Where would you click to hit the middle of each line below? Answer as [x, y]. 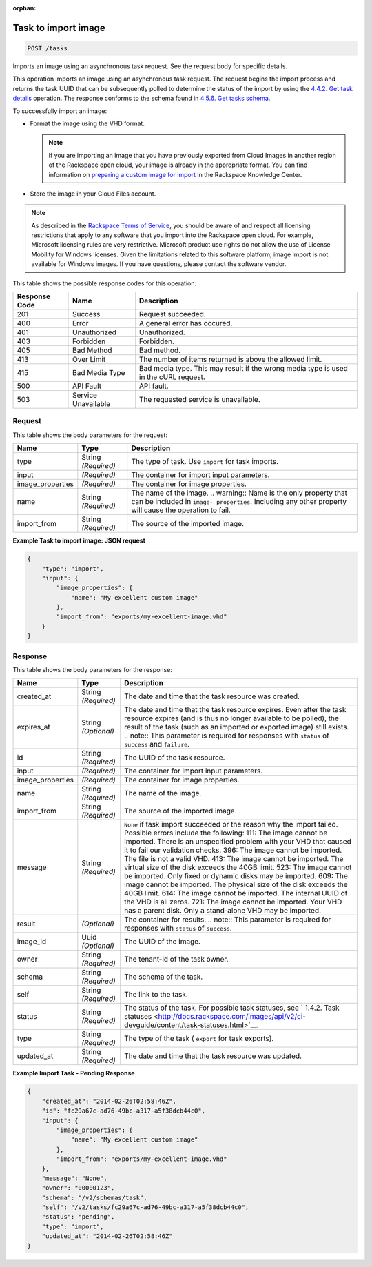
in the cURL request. [172, 377]
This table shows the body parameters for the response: [92, 670]
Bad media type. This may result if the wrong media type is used [243, 369]
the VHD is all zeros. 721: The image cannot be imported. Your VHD [233, 902]
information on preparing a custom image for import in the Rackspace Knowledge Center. [175, 174]
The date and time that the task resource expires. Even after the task [235, 710]
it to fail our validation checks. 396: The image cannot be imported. [233, 850]
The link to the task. [156, 995]
